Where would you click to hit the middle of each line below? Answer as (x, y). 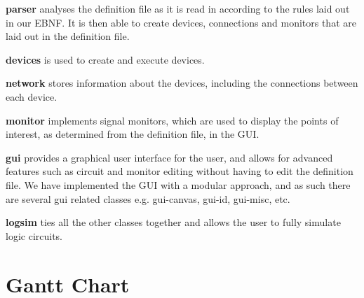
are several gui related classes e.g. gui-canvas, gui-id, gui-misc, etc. (148, 198)
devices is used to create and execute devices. (105, 59)
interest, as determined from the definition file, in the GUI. (133, 134)
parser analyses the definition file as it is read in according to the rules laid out (178, 8)
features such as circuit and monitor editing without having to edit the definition (180, 171)
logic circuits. (34, 235)
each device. (32, 96)
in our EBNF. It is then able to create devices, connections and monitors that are (181, 22)
